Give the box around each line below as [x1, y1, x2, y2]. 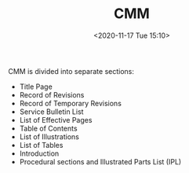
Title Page [19, 82, 53, 91]
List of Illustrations [19, 131, 80, 142]
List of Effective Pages [19, 115, 93, 124]
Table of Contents [19, 123, 78, 133]
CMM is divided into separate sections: [8, 66, 135, 75]
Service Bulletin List [19, 107, 84, 116]
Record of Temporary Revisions [19, 98, 122, 108]
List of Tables [19, 140, 64, 149]
